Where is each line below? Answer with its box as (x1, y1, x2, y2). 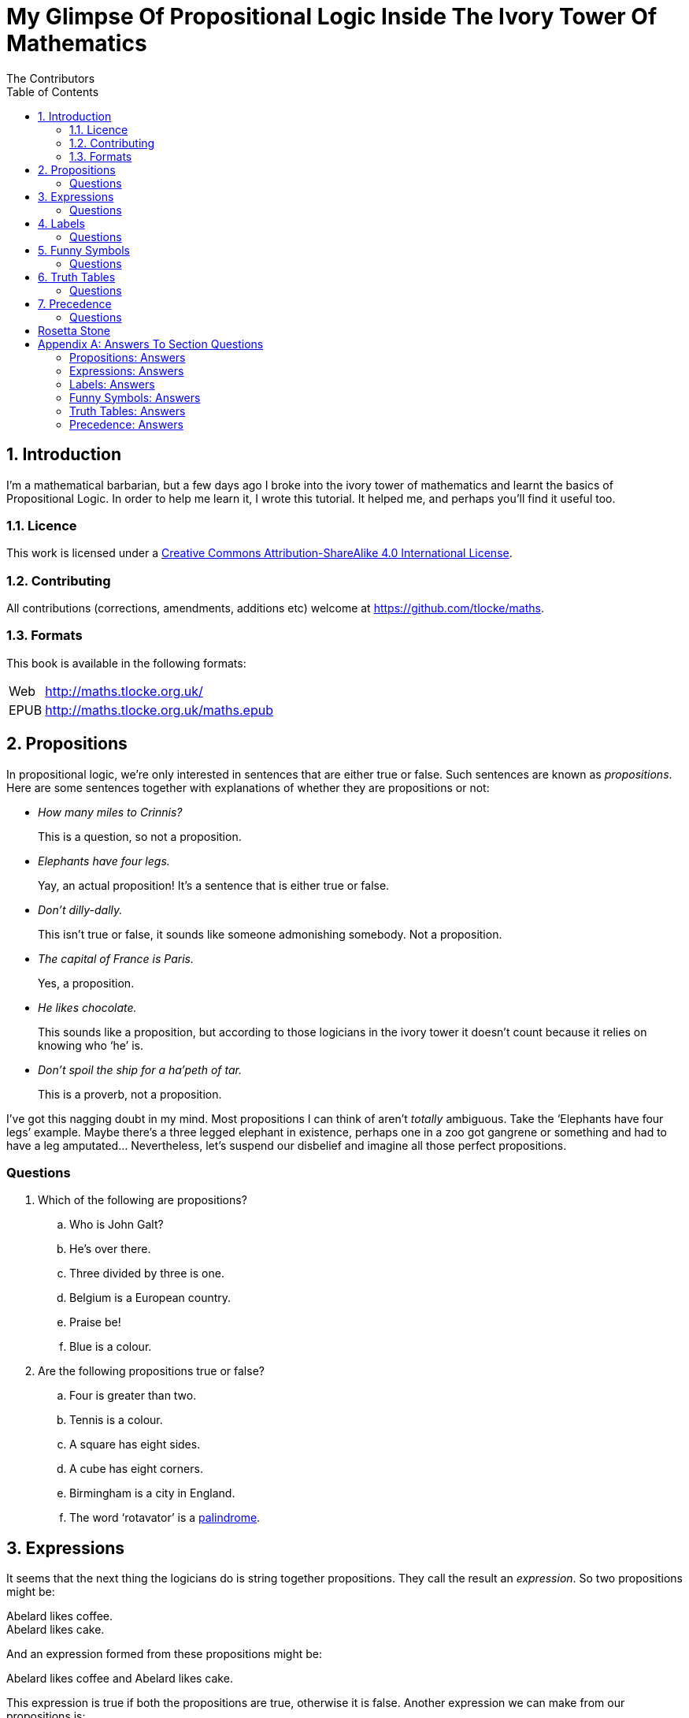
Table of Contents (6, 84, 99, 99)
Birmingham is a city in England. (69, 1486, 235, 1500)
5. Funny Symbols (38, 243, 130, 257)
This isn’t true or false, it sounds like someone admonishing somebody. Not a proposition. (38, 927, 502, 941)
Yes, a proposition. (38, 976, 135, 990)
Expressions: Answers (69, 363, 184, 377)
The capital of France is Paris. (38, 951, 194, 965)
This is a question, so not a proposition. (38, 829, 242, 843)
